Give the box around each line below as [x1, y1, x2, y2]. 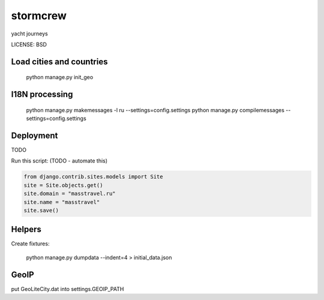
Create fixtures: [11, 240, 50, 247]
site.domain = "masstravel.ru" [23, 190, 116, 197]
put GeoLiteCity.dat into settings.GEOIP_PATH [11, 285, 124, 292]
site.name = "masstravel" [23, 199, 100, 205]
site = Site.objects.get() [23, 182, 103, 188]
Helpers [11, 224, 41, 235]
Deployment [11, 130, 58, 140]
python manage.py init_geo [26, 74, 94, 81]
